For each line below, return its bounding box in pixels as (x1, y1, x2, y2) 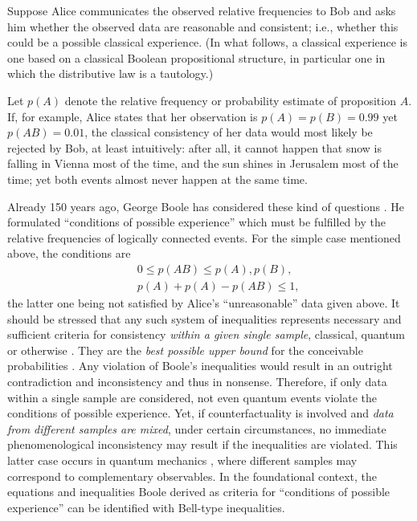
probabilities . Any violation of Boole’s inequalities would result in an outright (7, 357, 393, 374)
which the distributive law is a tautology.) (7, 65, 214, 82)
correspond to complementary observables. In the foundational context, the (7, 467, 378, 484)
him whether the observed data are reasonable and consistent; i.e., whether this (7, 18, 399, 35)
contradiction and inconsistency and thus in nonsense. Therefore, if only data (7, 372, 387, 389)
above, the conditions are (7, 245, 131, 262)
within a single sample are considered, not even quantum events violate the (7, 389, 378, 405)
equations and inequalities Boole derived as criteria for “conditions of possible (7, 483, 390, 500)
